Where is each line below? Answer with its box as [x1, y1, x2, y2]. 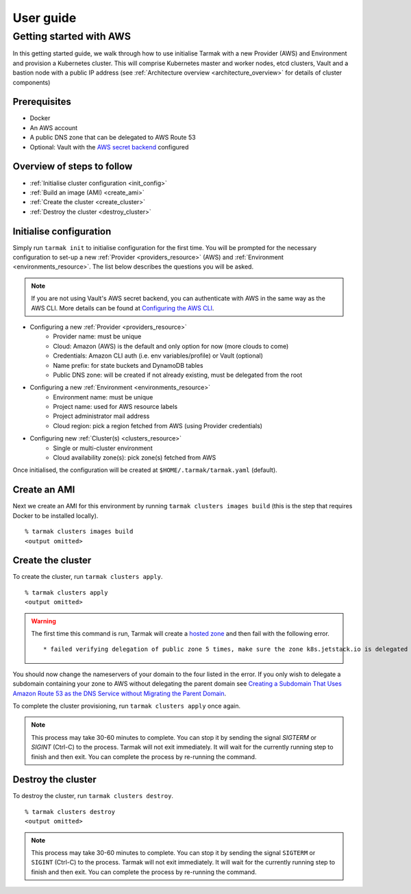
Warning [31, 617, 56, 625]
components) [12, 78, 51, 86]
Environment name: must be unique [53, 393, 153, 401]
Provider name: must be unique [53, 332, 142, 340]
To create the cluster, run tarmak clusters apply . [12, 573, 163, 581]
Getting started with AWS [12, 30, 132, 42]
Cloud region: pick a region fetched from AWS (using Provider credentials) [53, 421, 263, 430]
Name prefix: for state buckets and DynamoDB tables [53, 361, 203, 369]
